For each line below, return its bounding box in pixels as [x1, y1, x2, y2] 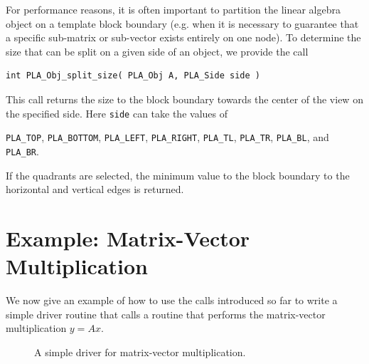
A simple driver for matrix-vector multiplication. [34, 344, 246, 359]
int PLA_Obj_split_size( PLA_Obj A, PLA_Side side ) [6, 71, 260, 81]
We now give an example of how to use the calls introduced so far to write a [6, 293, 338, 308]
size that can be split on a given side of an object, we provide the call [6, 43, 309, 58]
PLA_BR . [6, 143, 39, 158]
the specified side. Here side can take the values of [6, 105, 228, 120]
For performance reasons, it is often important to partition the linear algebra [6, 2, 341, 16]
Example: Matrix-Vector [6, 223, 250, 252]
